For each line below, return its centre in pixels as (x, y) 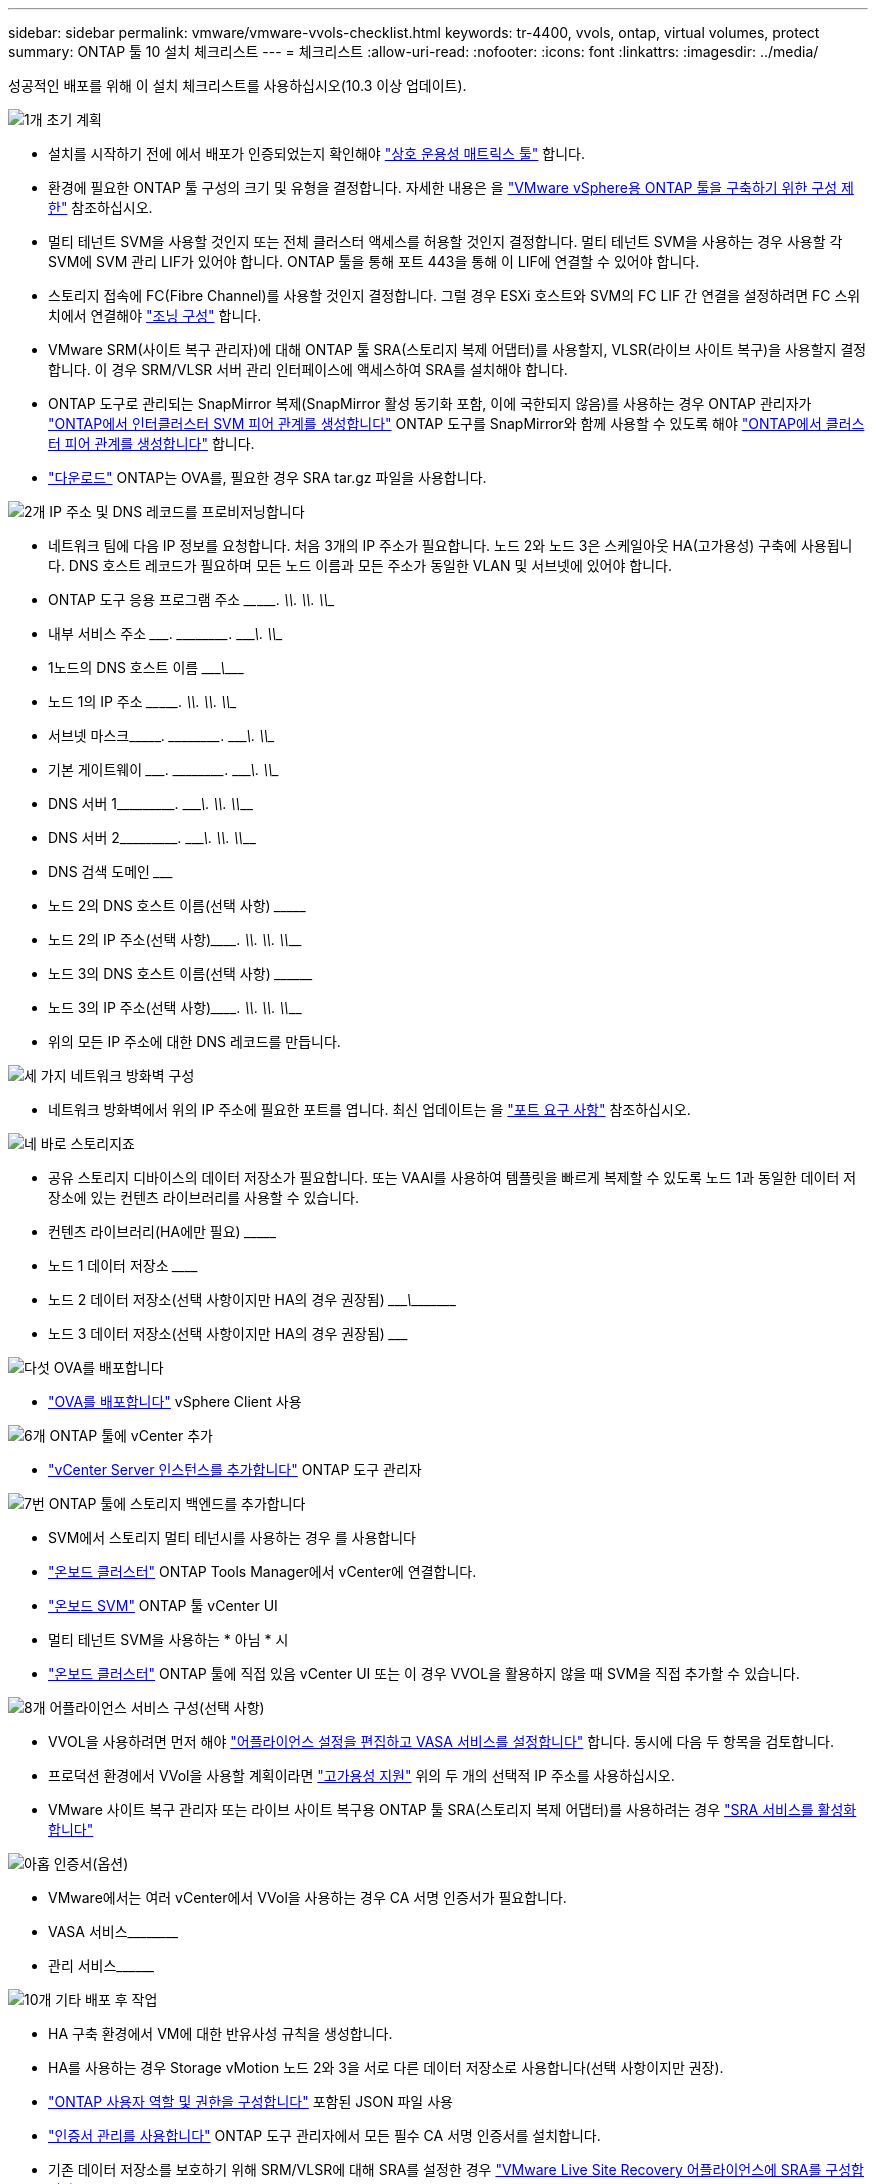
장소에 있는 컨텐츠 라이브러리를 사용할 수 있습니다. (204, 1197)
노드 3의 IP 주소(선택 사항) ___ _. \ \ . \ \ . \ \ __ (175, 1007)
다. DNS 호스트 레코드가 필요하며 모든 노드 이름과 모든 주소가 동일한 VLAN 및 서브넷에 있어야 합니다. (360, 565)
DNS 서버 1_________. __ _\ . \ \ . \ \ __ (150, 803)
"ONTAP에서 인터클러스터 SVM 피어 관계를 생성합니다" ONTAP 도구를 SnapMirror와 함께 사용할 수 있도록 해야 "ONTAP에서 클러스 (456, 423)
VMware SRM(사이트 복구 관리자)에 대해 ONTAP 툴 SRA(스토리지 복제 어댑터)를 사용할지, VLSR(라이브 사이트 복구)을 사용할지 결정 (457, 349)
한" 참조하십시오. (100, 207)
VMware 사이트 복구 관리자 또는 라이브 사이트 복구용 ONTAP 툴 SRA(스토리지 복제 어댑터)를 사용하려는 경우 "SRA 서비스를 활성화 (452, 1809)
